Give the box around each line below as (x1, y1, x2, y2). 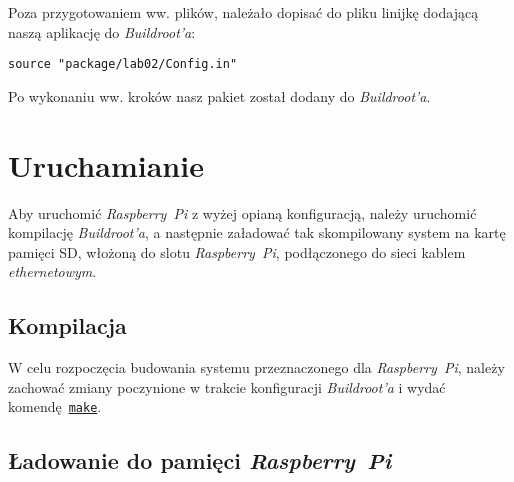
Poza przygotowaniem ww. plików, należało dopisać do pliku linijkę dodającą (8, 2, 479, 22)
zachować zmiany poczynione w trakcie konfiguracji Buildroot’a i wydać (8, 376, 446, 397)
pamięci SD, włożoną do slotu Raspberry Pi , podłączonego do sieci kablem (8, 241, 466, 262)
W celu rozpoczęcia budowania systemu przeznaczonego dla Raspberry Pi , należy (8, 357, 505, 378)
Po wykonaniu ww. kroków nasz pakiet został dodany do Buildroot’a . (8, 85, 431, 106)
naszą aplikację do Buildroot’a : (8, 21, 196, 42)
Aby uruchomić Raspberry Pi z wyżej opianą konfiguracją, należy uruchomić (8, 202, 477, 223)
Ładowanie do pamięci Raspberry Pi (8, 445, 392, 476)
